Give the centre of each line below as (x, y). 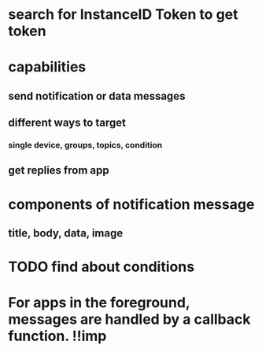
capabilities (47, 67)
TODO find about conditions (101, 267)
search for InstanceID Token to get (123, 15)
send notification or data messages (97, 96)
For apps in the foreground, (99, 303)
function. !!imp (57, 336)
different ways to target (67, 123)
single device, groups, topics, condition (85, 145)
